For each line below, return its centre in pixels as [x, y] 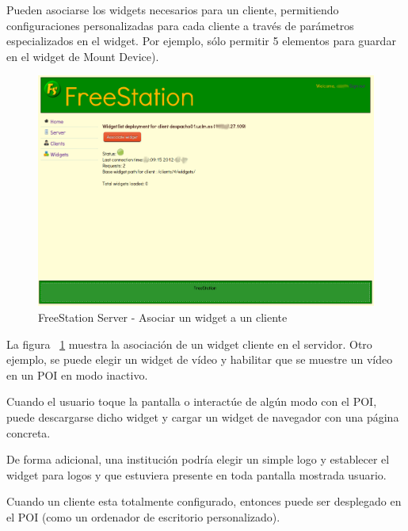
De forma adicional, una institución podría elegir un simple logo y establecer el [198, 459]
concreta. [29, 432]
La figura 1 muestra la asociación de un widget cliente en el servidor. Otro [189, 344]
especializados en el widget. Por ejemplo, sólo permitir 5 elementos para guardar [201, 41]
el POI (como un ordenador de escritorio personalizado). [143, 516]
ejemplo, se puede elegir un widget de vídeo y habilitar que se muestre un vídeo [200, 359]
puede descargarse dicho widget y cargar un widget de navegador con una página [203, 416]
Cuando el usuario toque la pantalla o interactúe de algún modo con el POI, [192, 401]
